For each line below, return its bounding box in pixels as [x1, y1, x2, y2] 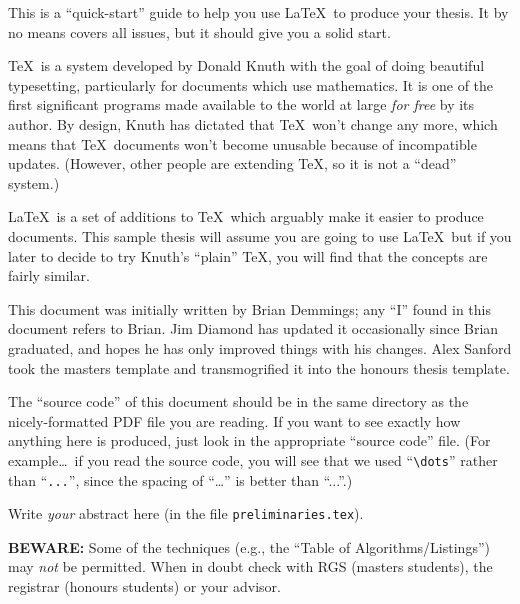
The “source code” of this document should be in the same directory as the [8, 391, 469, 412]
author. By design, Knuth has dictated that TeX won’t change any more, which [8, 113, 498, 134]
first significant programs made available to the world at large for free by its [8, 94, 475, 115]
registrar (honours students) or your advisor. [8, 576, 281, 597]
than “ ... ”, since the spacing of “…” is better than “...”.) [8, 469, 353, 490]
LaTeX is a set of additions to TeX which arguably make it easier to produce [8, 206, 484, 227]
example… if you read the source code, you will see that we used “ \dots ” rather [8, 449, 498, 470]
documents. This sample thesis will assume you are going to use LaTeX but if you [8, 225, 512, 246]
